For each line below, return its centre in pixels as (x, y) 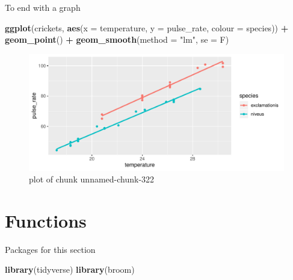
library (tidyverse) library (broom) (70, 269)
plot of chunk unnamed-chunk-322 (92, 179)
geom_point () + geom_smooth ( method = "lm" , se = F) (117, 39)
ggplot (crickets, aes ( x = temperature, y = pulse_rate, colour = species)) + (147, 27)
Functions (46, 220)
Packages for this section (50, 249)
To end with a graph (43, 7)
